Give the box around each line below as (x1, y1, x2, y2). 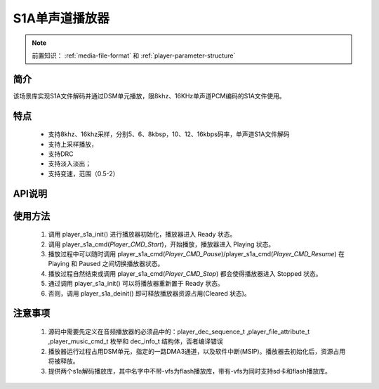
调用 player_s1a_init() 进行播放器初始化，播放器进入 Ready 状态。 (48, 230, 237, 239)
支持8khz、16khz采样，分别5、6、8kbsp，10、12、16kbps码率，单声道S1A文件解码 (48, 130, 290, 138)
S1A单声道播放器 (13, 11, 110, 26)
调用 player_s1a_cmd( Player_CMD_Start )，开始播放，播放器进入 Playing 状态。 (48, 239, 275, 249)
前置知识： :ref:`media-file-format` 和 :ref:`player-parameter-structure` (32, 51, 236, 60)
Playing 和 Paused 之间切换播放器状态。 (48, 260, 164, 268)
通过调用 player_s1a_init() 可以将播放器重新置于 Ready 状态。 (48, 279, 224, 288)
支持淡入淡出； (48, 159, 91, 168)
